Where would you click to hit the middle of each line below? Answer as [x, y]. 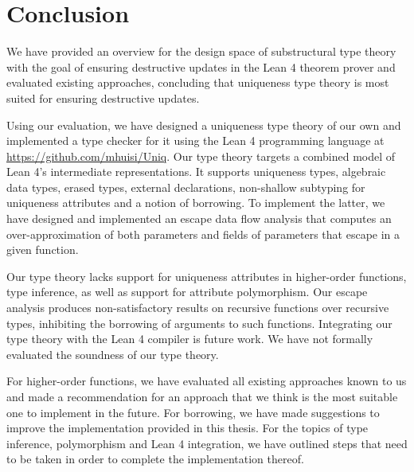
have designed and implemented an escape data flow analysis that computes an [199, 218]
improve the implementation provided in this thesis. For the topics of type [187, 428]
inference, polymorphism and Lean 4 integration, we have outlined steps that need [207, 443]
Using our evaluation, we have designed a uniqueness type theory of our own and [204, 125]
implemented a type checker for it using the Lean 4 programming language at [195, 140]
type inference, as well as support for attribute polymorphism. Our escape [187, 292]
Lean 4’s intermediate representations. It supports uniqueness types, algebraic [196, 172]
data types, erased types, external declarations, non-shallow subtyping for [186, 187]
